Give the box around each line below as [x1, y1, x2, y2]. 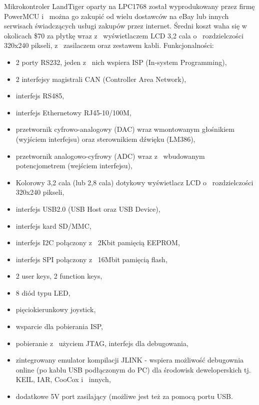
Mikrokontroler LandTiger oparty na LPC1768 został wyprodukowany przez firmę [4, 1, 255, 11]
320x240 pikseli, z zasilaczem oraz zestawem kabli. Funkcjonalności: [4, 40, 214, 50]
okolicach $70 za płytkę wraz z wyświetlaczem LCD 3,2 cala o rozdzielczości [4, 30, 243, 40]
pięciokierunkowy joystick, [15, 304, 96, 315]
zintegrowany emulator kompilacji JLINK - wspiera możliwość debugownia [15, 355, 244, 365]
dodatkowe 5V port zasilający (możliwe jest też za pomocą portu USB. [15, 391, 233, 402]
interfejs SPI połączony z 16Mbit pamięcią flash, [15, 254, 167, 264]
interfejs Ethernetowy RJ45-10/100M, [15, 107, 131, 117]
